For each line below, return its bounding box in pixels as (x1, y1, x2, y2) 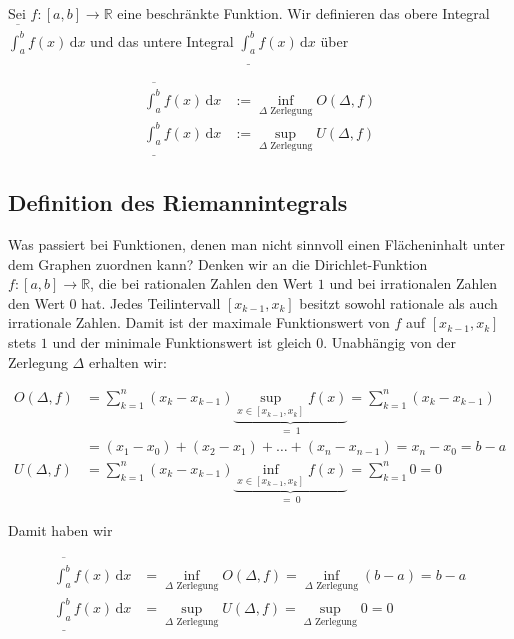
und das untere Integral (90, 30, 234, 51)
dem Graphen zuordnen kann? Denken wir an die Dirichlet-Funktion (8, 253, 428, 274)
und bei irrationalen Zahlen (329, 273, 498, 294)
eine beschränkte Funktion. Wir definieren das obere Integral (117, 3, 490, 23)
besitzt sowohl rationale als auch (299, 292, 498, 313)
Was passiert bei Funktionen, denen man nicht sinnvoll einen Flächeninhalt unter (8, 234, 506, 255)
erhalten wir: (88, 351, 167, 372)
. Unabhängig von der (323, 332, 456, 353)
